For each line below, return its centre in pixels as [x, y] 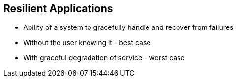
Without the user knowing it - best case [87, 43]
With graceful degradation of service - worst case [104, 58]
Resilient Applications [58, 9]
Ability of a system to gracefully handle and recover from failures [128, 27]
